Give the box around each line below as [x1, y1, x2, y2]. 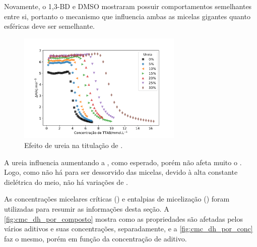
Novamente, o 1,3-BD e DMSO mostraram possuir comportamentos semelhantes [4, 1, 252, 11]
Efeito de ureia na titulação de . [24, 140, 123, 151]
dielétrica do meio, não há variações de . [4, 176, 128, 187]
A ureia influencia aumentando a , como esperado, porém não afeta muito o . [4, 157, 242, 167]
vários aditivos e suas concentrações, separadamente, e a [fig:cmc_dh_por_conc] [4, 223, 253, 234]
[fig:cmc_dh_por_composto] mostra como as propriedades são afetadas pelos [4, 213, 243, 224]
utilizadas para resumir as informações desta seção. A [4, 204, 169, 214]
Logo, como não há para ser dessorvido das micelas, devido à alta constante [4, 167, 238, 177]
